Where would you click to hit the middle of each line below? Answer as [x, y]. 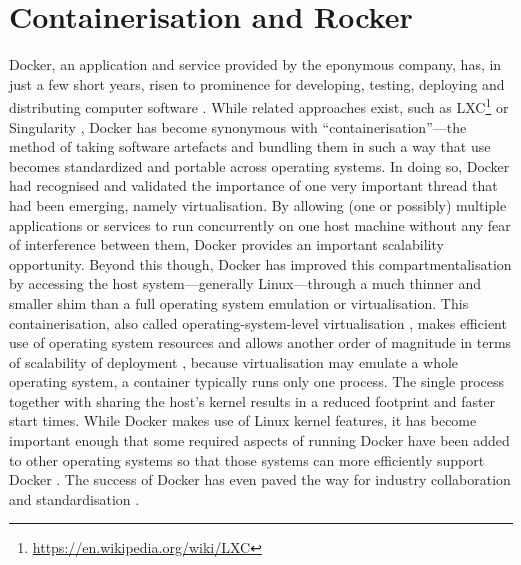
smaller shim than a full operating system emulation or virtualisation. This [239, 302]
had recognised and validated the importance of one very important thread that [253, 185]
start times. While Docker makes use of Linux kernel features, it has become [243, 420]
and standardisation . [74, 498]
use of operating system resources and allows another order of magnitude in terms [260, 342]
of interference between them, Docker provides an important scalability [226, 244]
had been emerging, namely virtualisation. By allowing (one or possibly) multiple [258, 204]
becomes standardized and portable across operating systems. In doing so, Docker [259, 165]
